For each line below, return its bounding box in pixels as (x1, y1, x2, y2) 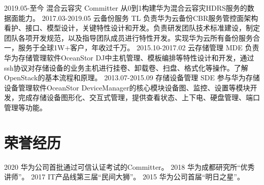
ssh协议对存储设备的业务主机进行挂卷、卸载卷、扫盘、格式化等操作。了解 (4, 62, 248, 73)
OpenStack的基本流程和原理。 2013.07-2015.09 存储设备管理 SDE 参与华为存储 (4, 72, 260, 83)
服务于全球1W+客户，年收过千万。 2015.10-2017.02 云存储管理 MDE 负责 (18, 42, 259, 53)
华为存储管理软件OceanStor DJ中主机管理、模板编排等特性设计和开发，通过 (4, 52, 254, 63)
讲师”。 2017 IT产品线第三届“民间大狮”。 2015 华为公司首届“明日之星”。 (4, 171, 244, 182)
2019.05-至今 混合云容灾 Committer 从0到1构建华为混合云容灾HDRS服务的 (4, 3, 247, 13)
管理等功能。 (4, 102, 47, 112)
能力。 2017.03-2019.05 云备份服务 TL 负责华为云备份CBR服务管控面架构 (18, 12, 258, 23)
